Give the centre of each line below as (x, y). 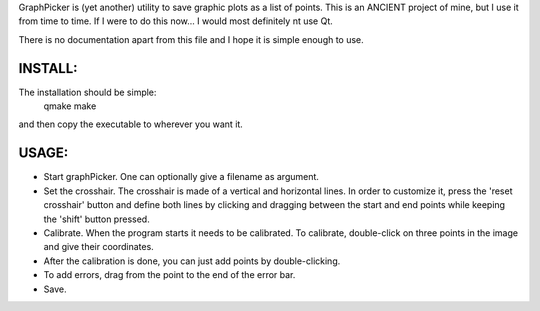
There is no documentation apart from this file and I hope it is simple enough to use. (191, 39)
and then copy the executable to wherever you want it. (131, 124)
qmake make (70, 106)
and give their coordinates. (98, 247)
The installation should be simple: (87, 92)
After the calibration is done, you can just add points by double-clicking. (192, 261)
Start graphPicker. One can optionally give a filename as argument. (181, 177)
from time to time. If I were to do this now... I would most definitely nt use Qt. (176, 21)
